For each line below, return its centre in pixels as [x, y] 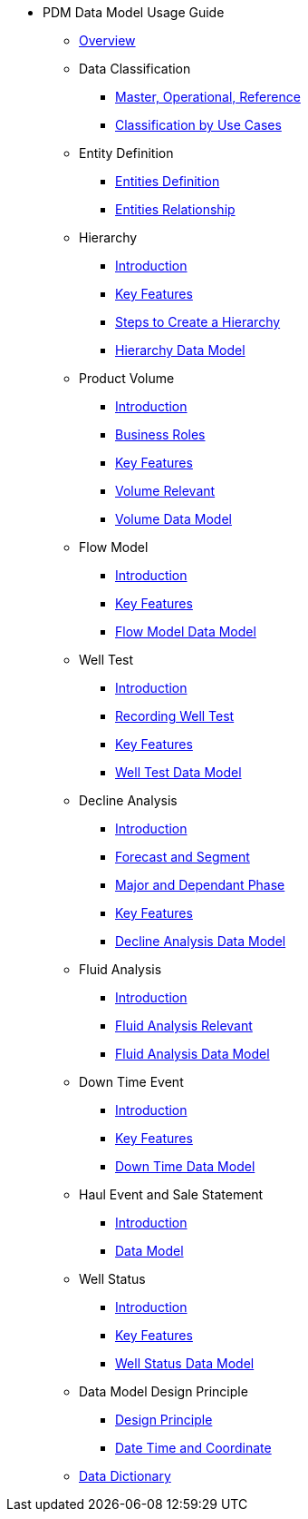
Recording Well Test [175, 716]
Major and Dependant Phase [200, 885]
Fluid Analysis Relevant [184, 1026]
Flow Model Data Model [186, 631]
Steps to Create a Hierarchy [198, 322]
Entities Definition [168, 181]
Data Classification [135, 69]
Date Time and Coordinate [193, 1448]
